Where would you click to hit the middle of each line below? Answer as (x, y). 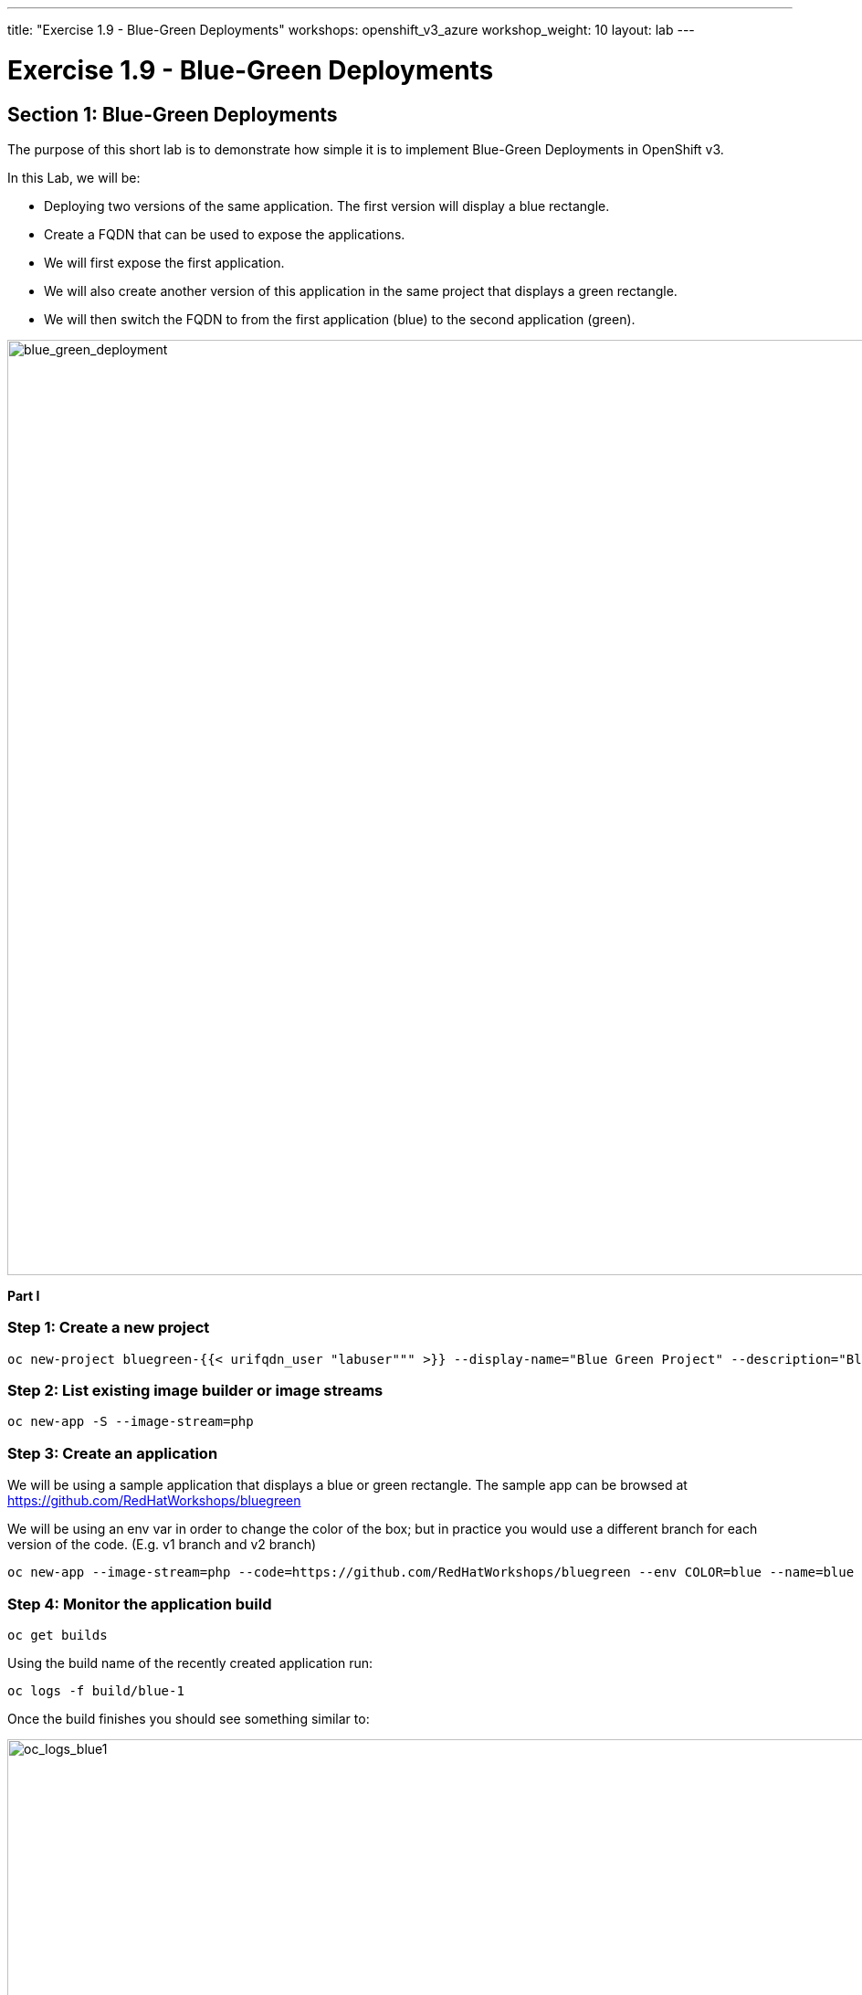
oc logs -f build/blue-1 (96, 1690)
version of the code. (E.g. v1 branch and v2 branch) (162, 1545)
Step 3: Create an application (113, 1453)
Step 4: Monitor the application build (140, 1604)
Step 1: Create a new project (109, 1328)
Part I (24, 1295)
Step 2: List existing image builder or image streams (195, 1391)
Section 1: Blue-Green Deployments (173, 114)
